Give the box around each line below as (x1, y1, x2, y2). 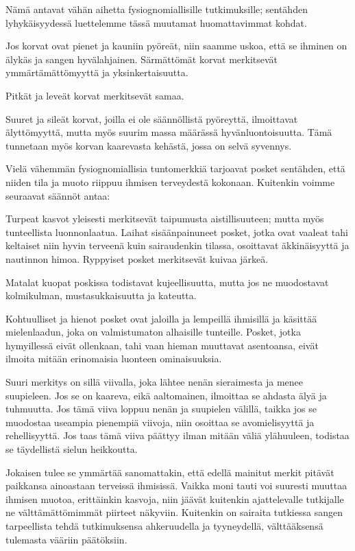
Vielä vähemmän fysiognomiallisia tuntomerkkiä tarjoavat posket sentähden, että (5, 161, 345, 176)
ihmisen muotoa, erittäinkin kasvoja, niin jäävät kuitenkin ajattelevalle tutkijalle (5, 491, 344, 506)
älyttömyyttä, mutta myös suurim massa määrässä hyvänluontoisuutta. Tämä (5, 125, 332, 139)
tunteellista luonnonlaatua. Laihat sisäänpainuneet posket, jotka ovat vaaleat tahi (5, 224, 348, 239)
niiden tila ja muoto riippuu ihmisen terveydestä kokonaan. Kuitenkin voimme (5, 174, 335, 189)
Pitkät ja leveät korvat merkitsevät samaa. (5, 88, 184, 102)
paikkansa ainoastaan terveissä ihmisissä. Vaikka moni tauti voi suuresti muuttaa (5, 478, 347, 493)
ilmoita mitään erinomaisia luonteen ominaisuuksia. (5, 351, 222, 366)
